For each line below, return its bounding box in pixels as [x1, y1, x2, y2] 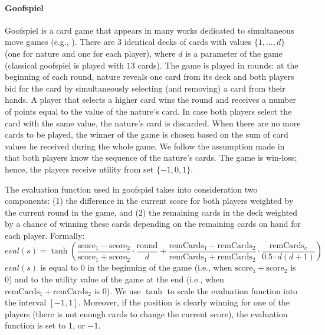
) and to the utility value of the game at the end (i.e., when [9, 273, 224, 285]
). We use [106, 284, 141, 297]
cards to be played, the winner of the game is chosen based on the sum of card [5, 128, 288, 141]
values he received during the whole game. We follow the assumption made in [5, 139, 285, 152]
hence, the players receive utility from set [5, 162, 154, 175]
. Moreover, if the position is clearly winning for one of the [78, 296, 290, 308]
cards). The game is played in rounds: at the [137, 58, 298, 71]
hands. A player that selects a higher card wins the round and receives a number [5, 93, 297, 106]
